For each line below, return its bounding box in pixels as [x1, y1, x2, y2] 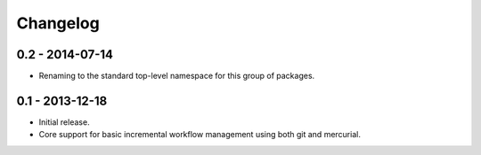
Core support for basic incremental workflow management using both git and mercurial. [38, 129, 361, 140]
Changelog [16, 13, 100, 33]
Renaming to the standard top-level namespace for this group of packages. [38, 71, 315, 81]
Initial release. [38, 116, 90, 128]
